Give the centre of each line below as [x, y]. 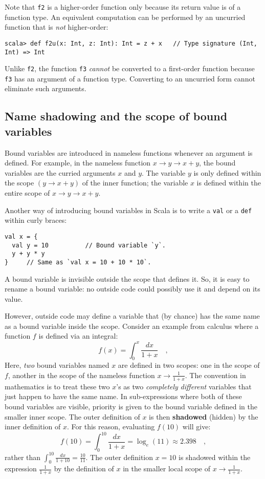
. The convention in [215, 375]
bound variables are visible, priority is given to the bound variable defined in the [131, 406]
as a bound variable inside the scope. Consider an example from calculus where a [132, 326]
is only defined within [227, 172]
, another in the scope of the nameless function [81, 375]
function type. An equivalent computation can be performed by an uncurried [125, 17]
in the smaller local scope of [167, 468]
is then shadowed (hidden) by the [204, 416]
